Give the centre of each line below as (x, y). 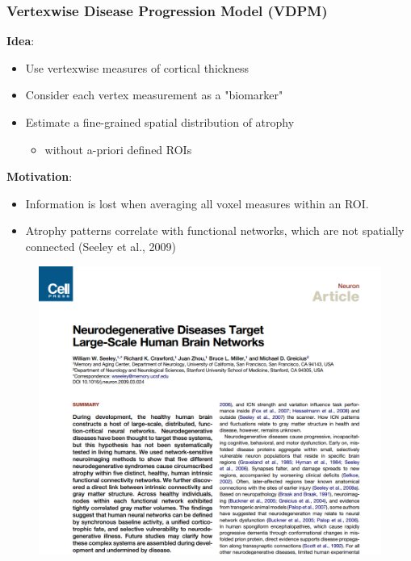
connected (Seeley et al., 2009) (101, 246)
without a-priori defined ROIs (118, 149)
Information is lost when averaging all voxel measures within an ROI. (197, 203)
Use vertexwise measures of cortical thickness (137, 67)
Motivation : (40, 176)
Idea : (21, 41)
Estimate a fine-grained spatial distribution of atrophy (160, 122)
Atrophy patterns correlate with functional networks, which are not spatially (215, 230)
